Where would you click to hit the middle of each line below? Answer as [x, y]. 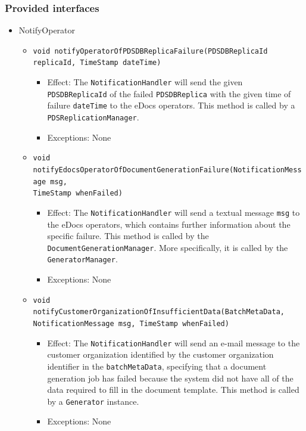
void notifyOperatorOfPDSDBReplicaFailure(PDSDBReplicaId [150, 51]
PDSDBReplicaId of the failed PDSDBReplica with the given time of [169, 93]
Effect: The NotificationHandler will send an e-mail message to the [174, 342]
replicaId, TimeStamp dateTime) [97, 63]
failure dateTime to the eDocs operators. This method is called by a [171, 105]
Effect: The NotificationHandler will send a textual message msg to [174, 212]
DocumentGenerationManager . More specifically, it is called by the [168, 247]
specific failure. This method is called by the [128, 236]
